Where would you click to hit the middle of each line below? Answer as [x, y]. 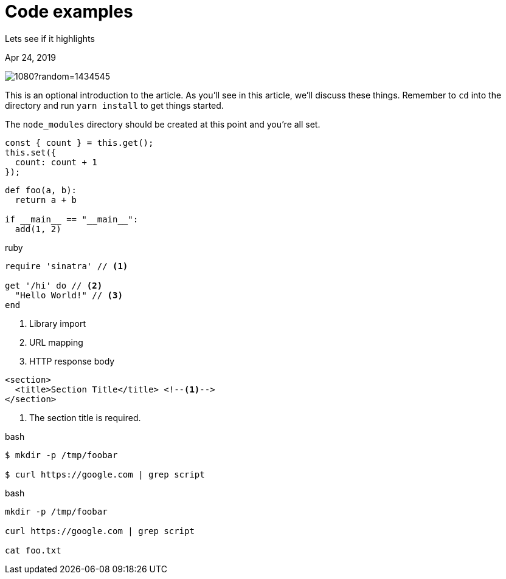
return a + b [46, 200]
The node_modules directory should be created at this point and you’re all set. [163, 124]
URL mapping [56, 342]
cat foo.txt [33, 550]
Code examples [69, 12]
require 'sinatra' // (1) [67, 266]
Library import [57, 323]
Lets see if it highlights [50, 38]
